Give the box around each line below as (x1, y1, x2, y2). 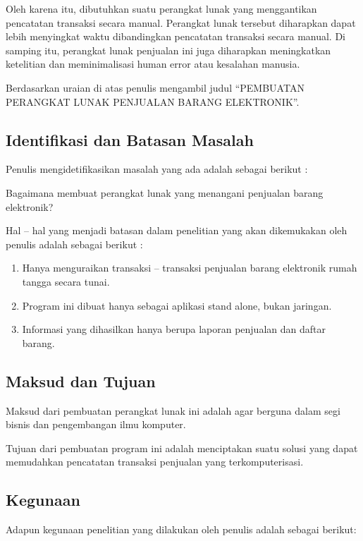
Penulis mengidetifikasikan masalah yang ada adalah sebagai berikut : (6, 162, 308, 176)
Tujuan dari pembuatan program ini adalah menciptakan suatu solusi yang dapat (6, 440, 358, 455)
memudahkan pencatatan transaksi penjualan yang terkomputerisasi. (6, 454, 304, 469)
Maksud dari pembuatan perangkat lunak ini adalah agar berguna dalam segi (6, 403, 340, 418)
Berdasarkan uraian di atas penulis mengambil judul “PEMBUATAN (6, 80, 304, 95)
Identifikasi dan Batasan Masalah (6, 128, 254, 150)
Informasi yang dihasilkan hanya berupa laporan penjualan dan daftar (22, 322, 326, 336)
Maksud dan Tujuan (6, 370, 156, 391)
